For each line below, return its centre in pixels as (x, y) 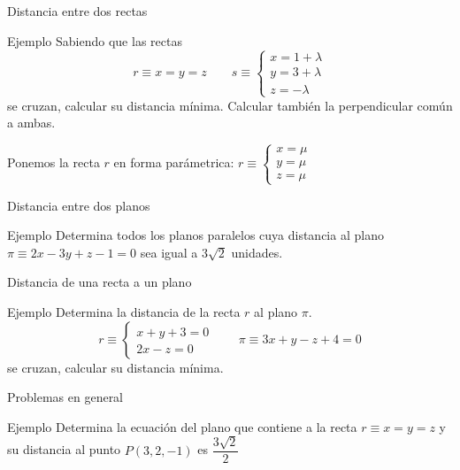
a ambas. (31, 123)
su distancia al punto (64, 449)
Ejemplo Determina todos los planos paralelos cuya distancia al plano (195, 235)
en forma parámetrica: (174, 162)
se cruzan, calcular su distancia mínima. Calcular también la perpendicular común (230, 105)
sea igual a (169, 252)
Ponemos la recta (54, 162)
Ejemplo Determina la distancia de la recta (124, 311)
